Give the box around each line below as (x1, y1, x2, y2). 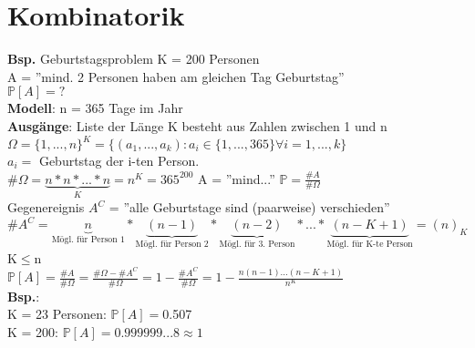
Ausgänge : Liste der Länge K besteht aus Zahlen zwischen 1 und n (7, 116, 387, 135)
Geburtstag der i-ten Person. (38, 151, 200, 169)
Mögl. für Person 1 (51, 235, 125, 245)
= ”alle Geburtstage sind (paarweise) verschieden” (108, 198, 390, 217)
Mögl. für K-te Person (326, 240, 413, 250)
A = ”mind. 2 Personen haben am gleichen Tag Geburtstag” (7, 67, 345, 86)
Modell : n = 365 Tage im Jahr (7, 98, 183, 118)
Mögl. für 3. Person (219, 240, 295, 250)
